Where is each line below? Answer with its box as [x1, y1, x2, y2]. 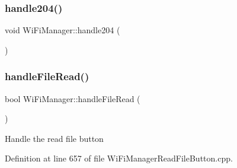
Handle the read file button [5, 132, 104, 144]
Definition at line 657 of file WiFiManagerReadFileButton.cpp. [5, 152, 233, 164]
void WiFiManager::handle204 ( [5, 24, 120, 36]
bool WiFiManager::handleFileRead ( [5, 92, 140, 104]
